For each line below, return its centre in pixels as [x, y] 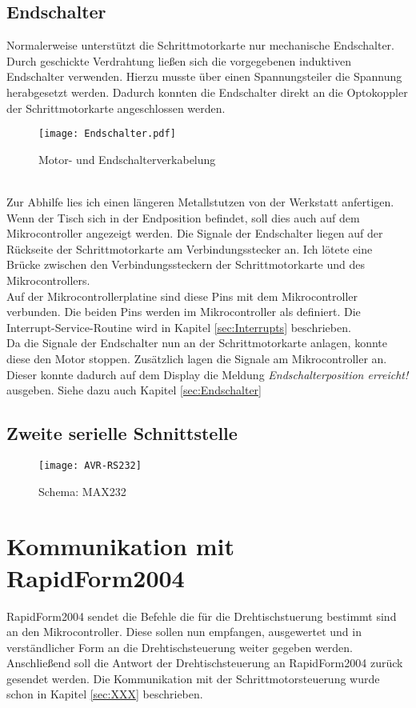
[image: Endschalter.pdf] [107, 134]
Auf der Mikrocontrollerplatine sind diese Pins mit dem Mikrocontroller [182, 296]
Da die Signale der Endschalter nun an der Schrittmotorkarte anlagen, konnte [197, 343]
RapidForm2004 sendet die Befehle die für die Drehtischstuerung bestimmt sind [202, 616]
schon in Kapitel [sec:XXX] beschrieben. [105, 694]
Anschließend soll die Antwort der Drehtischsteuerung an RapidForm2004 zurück [205, 663]
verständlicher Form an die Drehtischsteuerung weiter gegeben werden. [180, 647]
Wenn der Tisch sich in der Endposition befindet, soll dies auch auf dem [183, 217]
